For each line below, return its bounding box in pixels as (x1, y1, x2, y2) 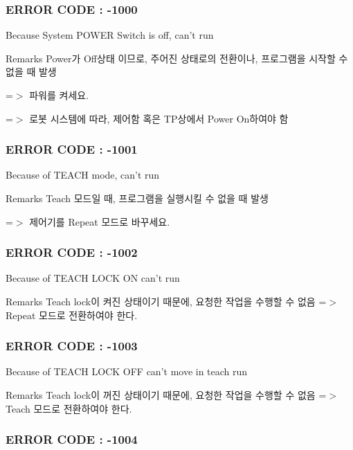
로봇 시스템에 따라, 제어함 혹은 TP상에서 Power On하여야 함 (29, 111, 289, 125)
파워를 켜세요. (29, 88, 89, 102)
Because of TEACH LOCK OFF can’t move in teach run (6, 364, 248, 379)
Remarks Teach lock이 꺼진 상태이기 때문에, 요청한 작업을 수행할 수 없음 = (6, 388, 327, 402)
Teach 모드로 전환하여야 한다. (6, 401, 132, 415)
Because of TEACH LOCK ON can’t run (6, 271, 180, 285)
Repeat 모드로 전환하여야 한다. (6, 307, 138, 322)
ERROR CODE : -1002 (6, 244, 138, 261)
